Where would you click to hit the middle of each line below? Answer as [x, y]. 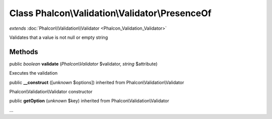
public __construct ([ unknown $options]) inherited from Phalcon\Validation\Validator [97, 82]
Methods [24, 52]
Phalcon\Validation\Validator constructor [51, 92]
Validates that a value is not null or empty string [59, 37]
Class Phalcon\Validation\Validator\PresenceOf [110, 13]
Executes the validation [33, 73]
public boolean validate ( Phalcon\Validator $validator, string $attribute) [84, 64]
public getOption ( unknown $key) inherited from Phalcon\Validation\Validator [89, 101]
